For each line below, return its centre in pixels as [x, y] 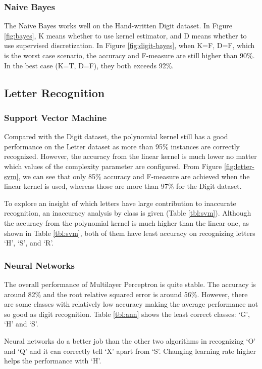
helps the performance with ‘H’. [53, 361]
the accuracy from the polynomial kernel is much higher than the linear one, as [126, 222]
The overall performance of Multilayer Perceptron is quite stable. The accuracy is [130, 284]
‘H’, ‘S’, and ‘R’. [29, 243]
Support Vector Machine [56, 117]
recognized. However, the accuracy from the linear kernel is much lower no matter [130, 156]
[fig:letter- [239, 166]
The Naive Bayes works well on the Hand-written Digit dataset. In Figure [118, 26]
